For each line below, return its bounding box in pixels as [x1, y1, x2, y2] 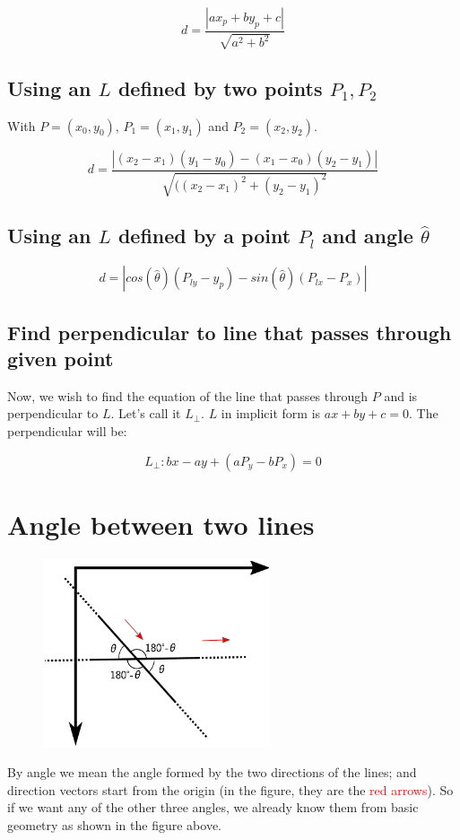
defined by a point [117, 222, 291, 249]
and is [384, 386, 418, 405]
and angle [322, 222, 413, 249]
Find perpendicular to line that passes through [7, 318, 452, 346]
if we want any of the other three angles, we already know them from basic [7, 798, 419, 817]
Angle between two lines [7, 505, 315, 542]
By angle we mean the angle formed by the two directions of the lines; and [7, 763, 417, 782]
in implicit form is [221, 404, 321, 423]
